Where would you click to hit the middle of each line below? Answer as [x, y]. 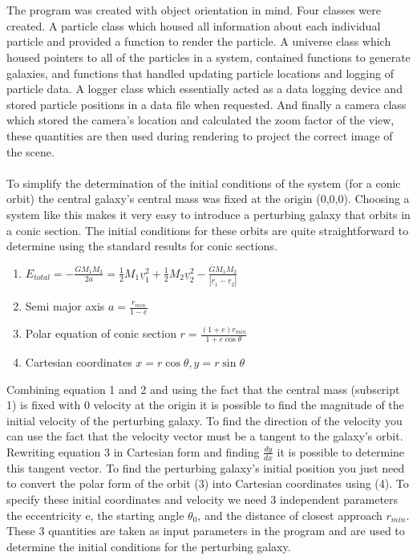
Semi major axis [65, 306]
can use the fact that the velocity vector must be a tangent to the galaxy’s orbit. [205, 436]
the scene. [30, 151]
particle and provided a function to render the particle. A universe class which [199, 41]
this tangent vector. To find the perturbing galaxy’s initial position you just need [206, 467]
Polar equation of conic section [101, 333]
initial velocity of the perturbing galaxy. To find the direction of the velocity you [204, 420]
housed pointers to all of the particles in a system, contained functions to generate [208, 57]
